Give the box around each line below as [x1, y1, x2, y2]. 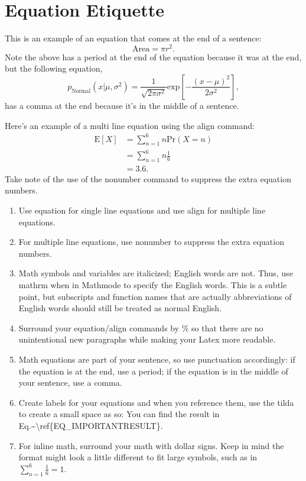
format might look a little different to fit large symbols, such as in [18, 451, 258, 463]
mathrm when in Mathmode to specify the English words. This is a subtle [18, 279, 287, 291]
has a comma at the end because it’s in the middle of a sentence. [5, 99, 239, 111]
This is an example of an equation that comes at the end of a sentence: [5, 32, 262, 44]
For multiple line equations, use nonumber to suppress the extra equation [18, 235, 284, 248]
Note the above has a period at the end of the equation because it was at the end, [5, 50, 302, 63]
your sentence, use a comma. [18, 376, 122, 389]
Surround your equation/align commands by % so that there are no [18, 321, 263, 334]
